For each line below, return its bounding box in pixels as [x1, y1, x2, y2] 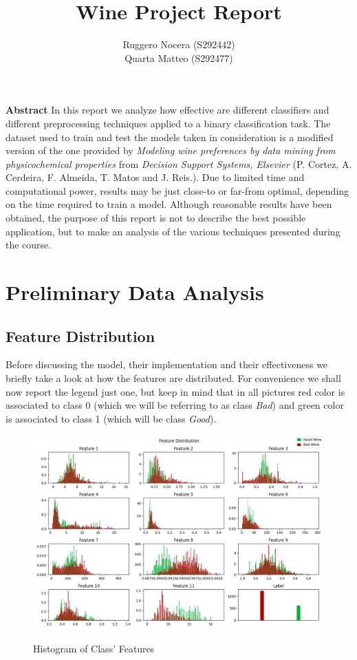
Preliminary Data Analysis [6, 278, 264, 306]
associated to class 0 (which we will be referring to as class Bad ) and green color [6, 398, 344, 412]
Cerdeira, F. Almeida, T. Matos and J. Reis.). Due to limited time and [6, 170, 305, 184]
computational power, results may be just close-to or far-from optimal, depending [6, 183, 349, 198]
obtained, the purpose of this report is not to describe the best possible [6, 211, 306, 225]
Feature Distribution [6, 325, 155, 346]
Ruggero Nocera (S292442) [122, 37, 235, 52]
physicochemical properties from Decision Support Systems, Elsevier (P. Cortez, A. [6, 156, 352, 171]
